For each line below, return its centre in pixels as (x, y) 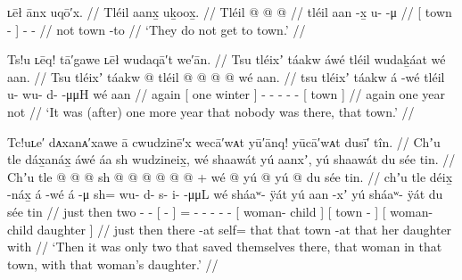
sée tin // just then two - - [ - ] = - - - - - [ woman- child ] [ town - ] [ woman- (220, 211)
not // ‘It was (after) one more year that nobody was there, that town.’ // (211, 111)
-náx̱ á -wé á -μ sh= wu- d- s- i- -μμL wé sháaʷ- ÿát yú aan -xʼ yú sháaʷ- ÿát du (225, 194)
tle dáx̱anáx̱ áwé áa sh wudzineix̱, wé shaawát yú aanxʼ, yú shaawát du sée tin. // (231, 159)
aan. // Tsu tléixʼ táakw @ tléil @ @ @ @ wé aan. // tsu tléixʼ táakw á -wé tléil (226, 76)
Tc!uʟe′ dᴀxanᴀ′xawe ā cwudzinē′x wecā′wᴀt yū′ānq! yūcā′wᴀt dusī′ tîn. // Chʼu (224, 141)
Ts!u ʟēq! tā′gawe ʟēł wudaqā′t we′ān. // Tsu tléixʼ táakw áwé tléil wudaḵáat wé (227, 59)
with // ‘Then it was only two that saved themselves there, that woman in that (225, 247)
